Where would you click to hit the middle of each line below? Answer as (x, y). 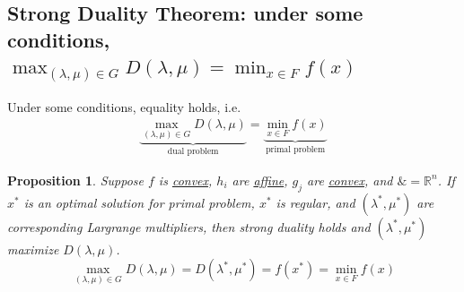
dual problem (193, 152)
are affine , (260, 180)
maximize (33, 249)
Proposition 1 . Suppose (75, 180)
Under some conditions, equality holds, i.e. (124, 106)
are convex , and (350, 180)
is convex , (185, 180)
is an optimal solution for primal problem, (139, 202)
